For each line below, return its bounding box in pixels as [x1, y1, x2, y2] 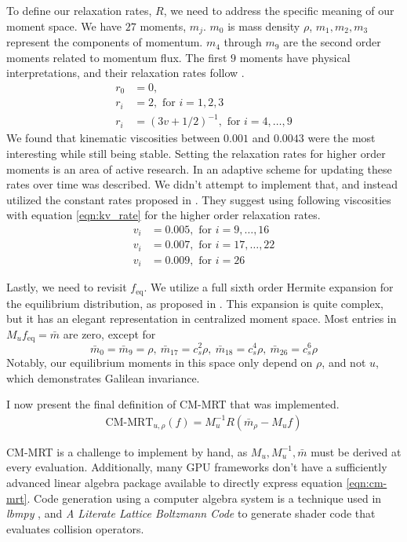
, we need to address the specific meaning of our [163, 2, 394, 18]
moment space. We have [6, 17, 122, 34]
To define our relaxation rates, [6, 2, 152, 18]
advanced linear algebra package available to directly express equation [6, 474, 343, 490]
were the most [307, 130, 376, 146]
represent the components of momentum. [6, 34, 203, 50]
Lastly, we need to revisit [6, 279, 127, 295]
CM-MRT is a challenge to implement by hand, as [6, 443, 248, 460]
